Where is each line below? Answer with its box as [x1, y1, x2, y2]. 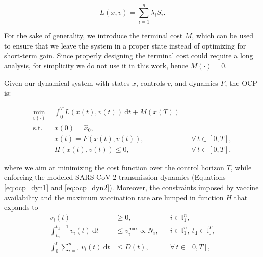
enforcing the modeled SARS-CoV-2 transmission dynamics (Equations [4, 172, 226, 182]
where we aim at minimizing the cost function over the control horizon [4, 161, 224, 172]
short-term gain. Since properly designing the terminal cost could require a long [4, 50, 253, 61]
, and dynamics [170, 77, 218, 88]
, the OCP [225, 77, 257, 88]
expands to [4, 202, 38, 213]
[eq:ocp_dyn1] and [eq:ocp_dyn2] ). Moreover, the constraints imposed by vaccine [4, 181, 259, 192]
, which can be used [192, 30, 253, 41]
